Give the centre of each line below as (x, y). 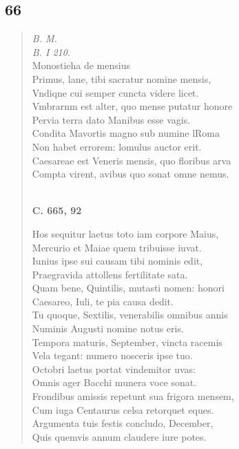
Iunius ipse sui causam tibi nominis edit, (117, 261)
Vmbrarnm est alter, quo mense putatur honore (132, 106)
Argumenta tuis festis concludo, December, (123, 423)
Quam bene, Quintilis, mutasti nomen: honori (128, 288)
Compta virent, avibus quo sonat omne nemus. (131, 174)
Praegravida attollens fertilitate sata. (110, 274)
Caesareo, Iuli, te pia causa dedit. (103, 301)
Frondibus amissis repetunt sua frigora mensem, (133, 396)
